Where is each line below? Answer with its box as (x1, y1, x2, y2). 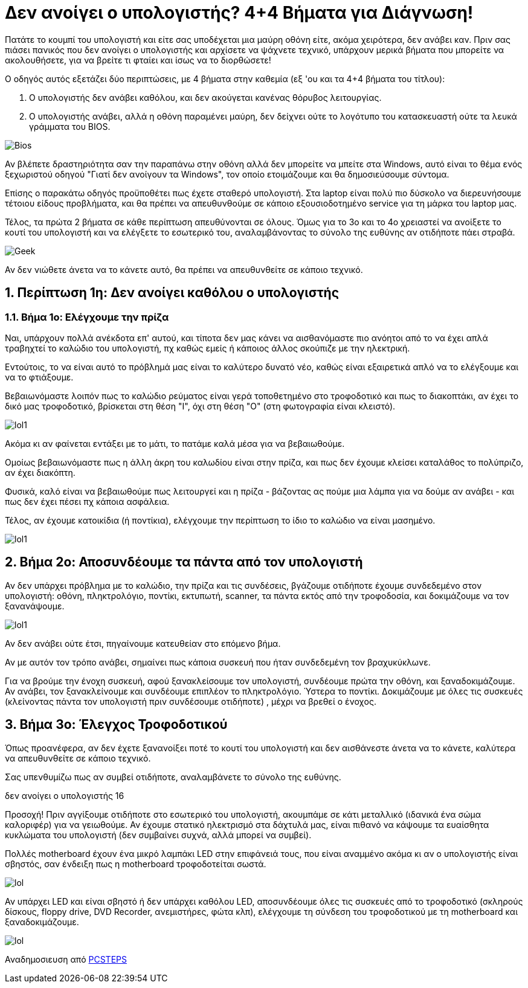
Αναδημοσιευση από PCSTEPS (5, 954, 127, 964)
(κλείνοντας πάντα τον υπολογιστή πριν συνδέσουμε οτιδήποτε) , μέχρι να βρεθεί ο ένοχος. (5, 696, 376, 707)
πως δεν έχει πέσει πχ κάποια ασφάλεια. (5, 496, 170, 507)
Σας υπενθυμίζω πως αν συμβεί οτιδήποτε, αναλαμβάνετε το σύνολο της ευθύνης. (5, 771, 341, 782)
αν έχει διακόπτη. (5, 467, 76, 478)
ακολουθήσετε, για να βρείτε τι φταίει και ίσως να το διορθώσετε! (5, 54, 271, 65)
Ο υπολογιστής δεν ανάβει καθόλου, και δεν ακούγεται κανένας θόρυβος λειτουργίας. (29, 92, 382, 103)
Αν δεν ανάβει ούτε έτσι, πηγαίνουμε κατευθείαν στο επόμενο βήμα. (5, 638, 281, 649)
